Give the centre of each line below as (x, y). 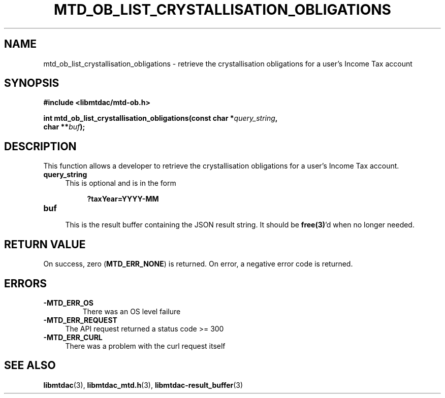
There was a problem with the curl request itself (145, 346)
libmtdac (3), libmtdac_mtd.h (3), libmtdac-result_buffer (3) (143, 385)
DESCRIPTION (40, 146)
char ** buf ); (64, 127)
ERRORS (26, 283)
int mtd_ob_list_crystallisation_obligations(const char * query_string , (161, 118)
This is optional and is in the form (121, 183)
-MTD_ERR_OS (68, 303)
